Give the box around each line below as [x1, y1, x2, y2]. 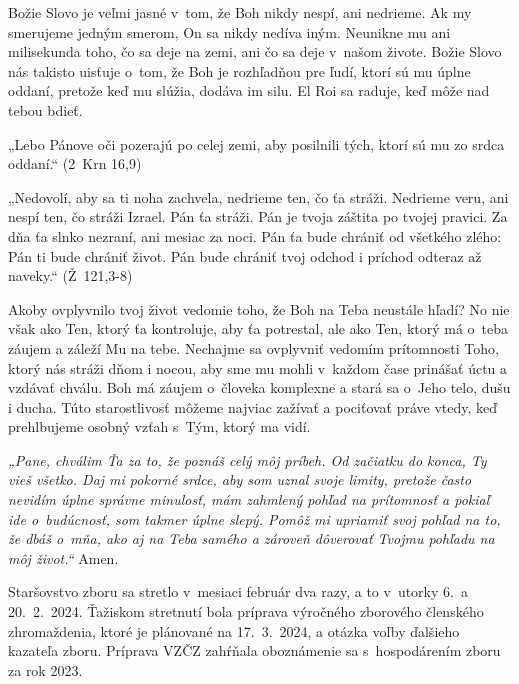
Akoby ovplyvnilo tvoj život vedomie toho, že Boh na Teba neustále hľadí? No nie [8, 298, 510, 319]
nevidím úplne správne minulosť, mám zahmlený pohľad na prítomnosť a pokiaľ [8, 489, 490, 510]
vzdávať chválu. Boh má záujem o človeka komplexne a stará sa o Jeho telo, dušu [8, 377, 511, 398]
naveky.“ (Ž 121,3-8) [8, 265, 133, 286]
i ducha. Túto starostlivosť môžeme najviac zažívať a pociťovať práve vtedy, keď [8, 396, 498, 417]
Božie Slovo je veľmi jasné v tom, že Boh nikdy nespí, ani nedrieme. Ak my [8, 2, 472, 22]
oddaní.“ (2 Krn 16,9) [8, 153, 142, 174]
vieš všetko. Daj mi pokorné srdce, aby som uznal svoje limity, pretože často [8, 469, 472, 490]
